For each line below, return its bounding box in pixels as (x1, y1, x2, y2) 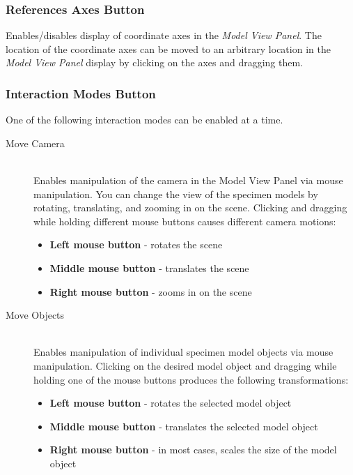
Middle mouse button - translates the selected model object (49, 419, 318, 433)
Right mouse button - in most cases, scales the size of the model (49, 442, 337, 457)
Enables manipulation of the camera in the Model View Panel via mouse (33, 173, 343, 187)
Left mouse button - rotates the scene (49, 237, 223, 252)
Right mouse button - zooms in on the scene (49, 284, 252, 299)
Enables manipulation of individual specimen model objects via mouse (33, 345, 334, 359)
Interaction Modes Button (6, 84, 156, 102)
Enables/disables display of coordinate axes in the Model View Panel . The (6, 28, 322, 43)
